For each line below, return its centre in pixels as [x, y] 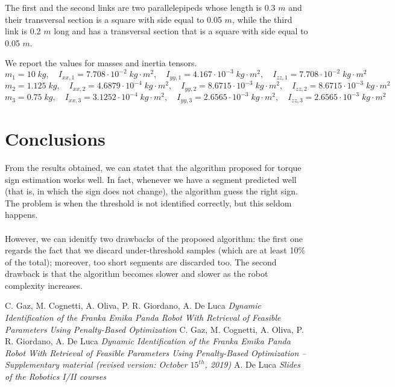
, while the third [262, 19]
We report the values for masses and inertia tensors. [101, 63]
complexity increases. [44, 285]
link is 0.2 [23, 31]
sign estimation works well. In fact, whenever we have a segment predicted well [151, 179]
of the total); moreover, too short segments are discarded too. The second [141, 262]
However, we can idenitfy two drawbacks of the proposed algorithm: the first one [154, 238]
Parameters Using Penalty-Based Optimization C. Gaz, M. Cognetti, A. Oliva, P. [154, 329]
